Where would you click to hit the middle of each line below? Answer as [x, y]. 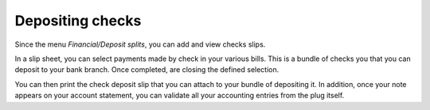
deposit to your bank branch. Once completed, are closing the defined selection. [147, 70]
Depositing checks [78, 21]
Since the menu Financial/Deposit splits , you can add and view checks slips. [140, 44]
